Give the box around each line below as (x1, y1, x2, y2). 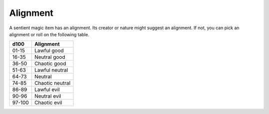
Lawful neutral (34, 67, 68, 74)
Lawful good (34, 47, 64, 54)
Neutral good (34, 54, 66, 60)
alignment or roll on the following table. (9, 31, 90, 37)
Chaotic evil (34, 99, 62, 106)
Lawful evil (34, 86, 60, 93)
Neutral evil (34, 93, 62, 100)
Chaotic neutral (34, 80, 71, 87)
